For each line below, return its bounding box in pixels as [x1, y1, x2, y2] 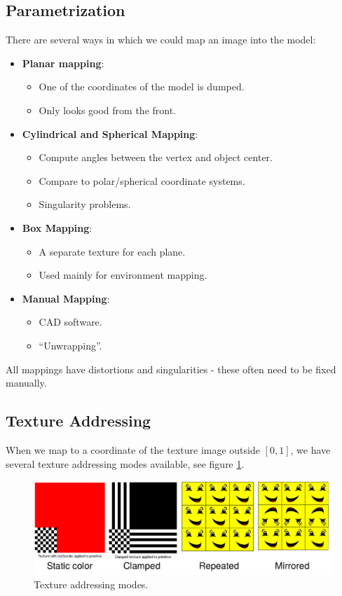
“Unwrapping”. [39, 338, 102, 352]
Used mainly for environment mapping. [39, 268, 207, 282]
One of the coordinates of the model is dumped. [39, 79, 245, 94]
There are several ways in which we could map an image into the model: [6, 32, 316, 47]
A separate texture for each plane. [39, 244, 186, 258]
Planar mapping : [22, 55, 104, 70]
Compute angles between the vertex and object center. [39, 150, 273, 165]
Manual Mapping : [22, 291, 110, 305]
